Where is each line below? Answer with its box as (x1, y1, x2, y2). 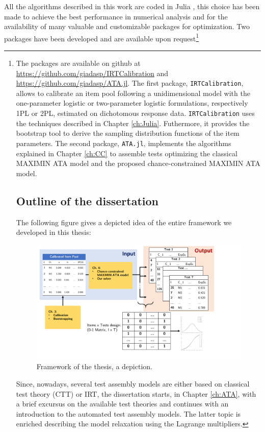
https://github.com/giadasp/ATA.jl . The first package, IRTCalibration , (16, 78, 244, 88)
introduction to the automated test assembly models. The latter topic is (16, 408, 241, 419)
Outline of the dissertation (16, 193, 158, 208)
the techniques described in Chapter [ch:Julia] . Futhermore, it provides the (16, 117, 250, 128)
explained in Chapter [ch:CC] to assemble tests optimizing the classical (16, 148, 237, 158)
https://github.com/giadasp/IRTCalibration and (16, 67, 169, 78)
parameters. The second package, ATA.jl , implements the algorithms (16, 137, 231, 148)
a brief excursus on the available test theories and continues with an (16, 398, 229, 409)
